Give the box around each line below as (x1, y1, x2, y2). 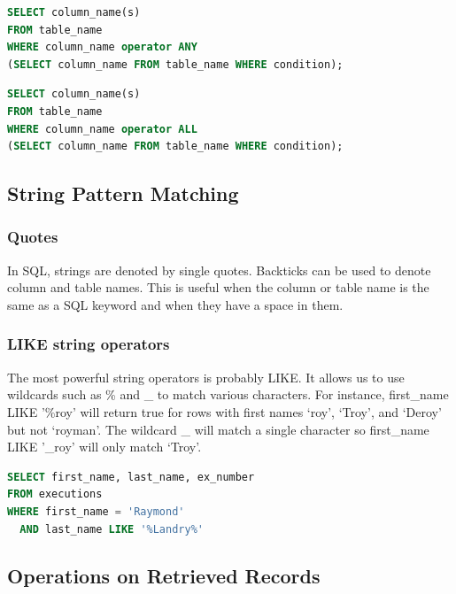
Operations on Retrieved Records (7, 562, 321, 590)
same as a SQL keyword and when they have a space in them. (7, 295, 344, 313)
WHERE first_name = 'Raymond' (7, 505, 185, 518)
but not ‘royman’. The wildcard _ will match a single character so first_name (7, 420, 429, 438)
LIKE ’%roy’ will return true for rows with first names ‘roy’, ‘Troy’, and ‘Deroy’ (7, 402, 442, 420)
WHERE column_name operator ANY (7, 41, 197, 54)
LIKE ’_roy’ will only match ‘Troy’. (7, 437, 202, 456)
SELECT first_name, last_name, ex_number (7, 470, 255, 483)
